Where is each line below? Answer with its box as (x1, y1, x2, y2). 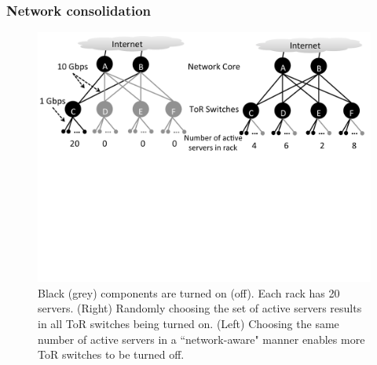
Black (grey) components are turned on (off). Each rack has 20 (38, 284, 340, 301)
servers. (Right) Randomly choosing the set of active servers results (38, 300, 362, 316)
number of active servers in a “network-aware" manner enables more (38, 330, 365, 347)
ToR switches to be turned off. (38, 346, 185, 363)
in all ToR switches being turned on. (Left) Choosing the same (38, 316, 339, 331)
